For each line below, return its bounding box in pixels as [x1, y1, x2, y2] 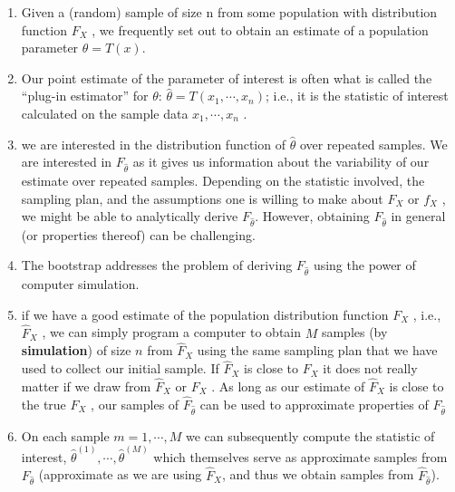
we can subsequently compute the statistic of [185, 426, 435, 445]
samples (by [321, 323, 388, 342]
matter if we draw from [21, 377, 151, 396]
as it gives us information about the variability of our [132, 152, 430, 171]
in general [391, 207, 446, 226]
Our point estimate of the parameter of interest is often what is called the [21, 68, 432, 87]
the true [21, 394, 66, 413]
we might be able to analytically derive [21, 207, 238, 226]
